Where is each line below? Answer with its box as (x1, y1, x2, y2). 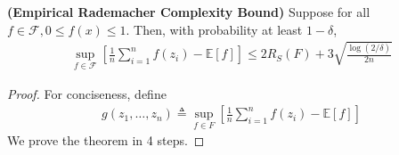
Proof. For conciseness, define (7, 84, 167, 102)
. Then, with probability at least (126, 20, 303, 38)
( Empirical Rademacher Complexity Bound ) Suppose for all (7, 3, 370, 20)
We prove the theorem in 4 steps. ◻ (7, 131, 205, 150)
